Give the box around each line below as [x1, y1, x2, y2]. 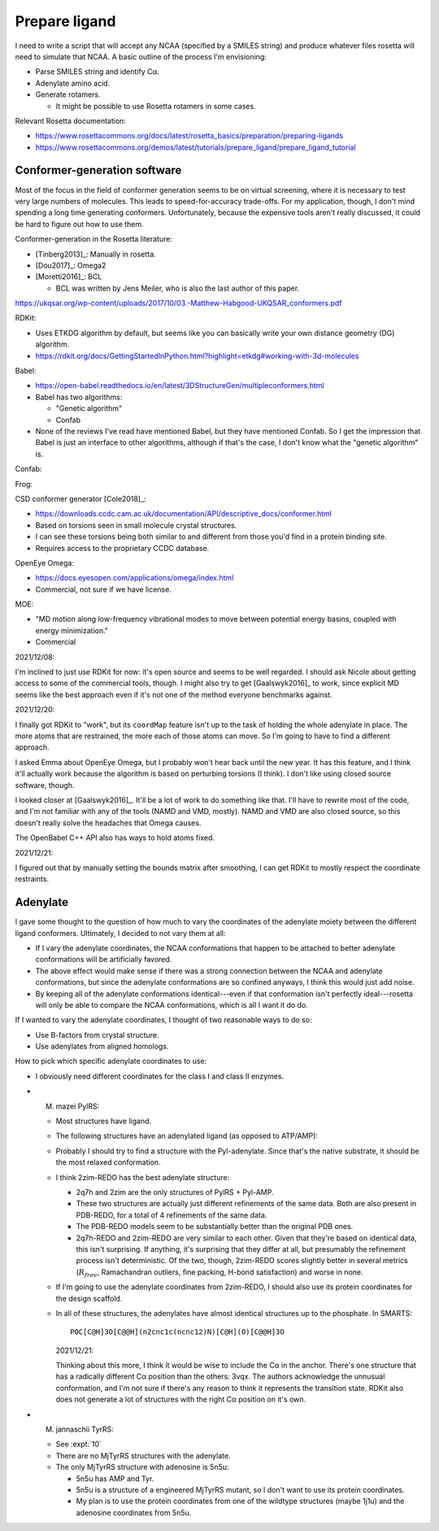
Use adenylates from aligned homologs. [35, 1042, 169, 1052]
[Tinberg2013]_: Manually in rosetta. [35, 249, 156, 259]
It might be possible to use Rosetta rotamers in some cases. [55, 101, 256, 111]
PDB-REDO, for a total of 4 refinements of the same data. [76, 1209, 267, 1220]
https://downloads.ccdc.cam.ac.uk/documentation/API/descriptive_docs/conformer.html [35, 509, 333, 518]
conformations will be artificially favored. [35, 955, 172, 965]
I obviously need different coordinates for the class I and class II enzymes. [35, 1071, 285, 1081]
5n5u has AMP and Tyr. [76, 1473, 154, 1483]
